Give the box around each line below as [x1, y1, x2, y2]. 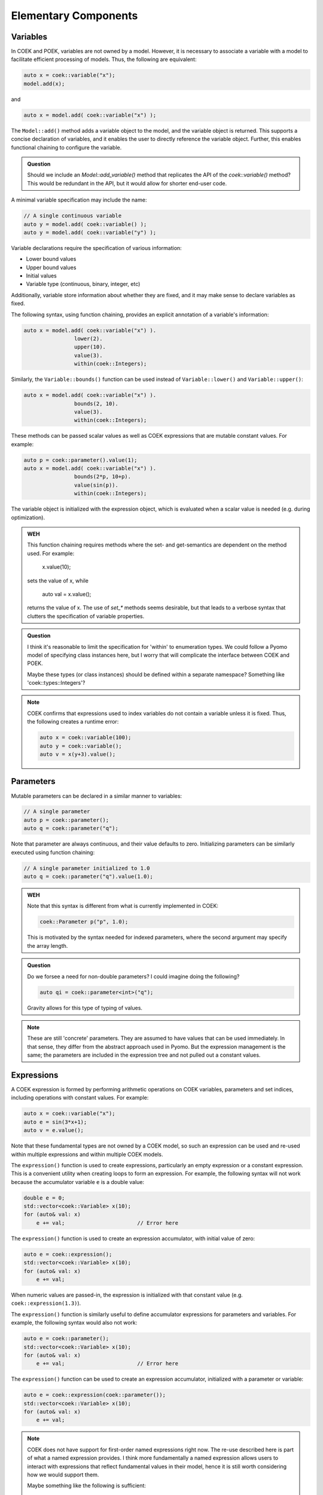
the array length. [27, 942, 68, 949]
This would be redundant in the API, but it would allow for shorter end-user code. [27, 179, 227, 187]
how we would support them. [27, 1471, 99, 1478]
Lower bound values [26, 255, 77, 263]
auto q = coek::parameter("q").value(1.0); [23, 873, 154, 880]
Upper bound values [26, 264, 77, 271]
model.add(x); [23, 80, 65, 87]
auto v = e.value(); [23, 1127, 84, 1134]
